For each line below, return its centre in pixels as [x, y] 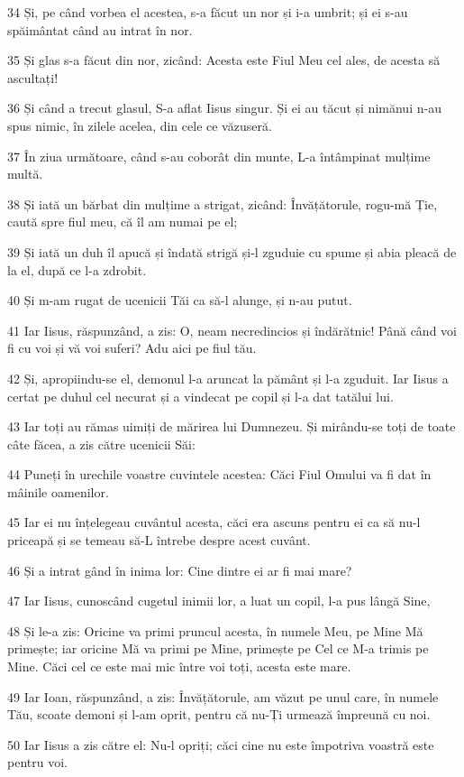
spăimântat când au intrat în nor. [100, 29]
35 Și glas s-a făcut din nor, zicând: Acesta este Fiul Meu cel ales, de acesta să [224, 60]
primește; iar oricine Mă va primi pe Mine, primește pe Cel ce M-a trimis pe [218, 648]
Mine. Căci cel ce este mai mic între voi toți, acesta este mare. [179, 666]
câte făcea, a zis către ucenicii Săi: [101, 444]
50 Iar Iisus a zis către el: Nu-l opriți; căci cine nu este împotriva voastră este [221, 744]
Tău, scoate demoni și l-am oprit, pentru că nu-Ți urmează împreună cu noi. [219, 714]
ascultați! [33, 77]
